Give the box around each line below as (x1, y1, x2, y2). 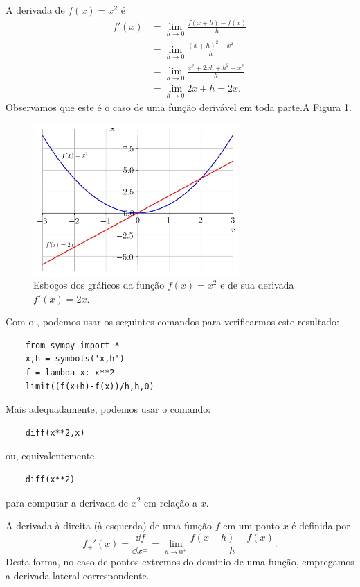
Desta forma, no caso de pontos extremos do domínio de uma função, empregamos (6, 554, 354, 568)
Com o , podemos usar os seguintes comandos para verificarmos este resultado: (6, 314, 339, 329)
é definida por (291, 518, 350, 533)
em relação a (144, 495, 198, 509)
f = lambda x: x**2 (25, 367, 115, 377)
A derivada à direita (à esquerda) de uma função (6, 518, 213, 533)
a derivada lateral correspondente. (6, 568, 150, 582)
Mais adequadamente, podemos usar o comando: (6, 402, 211, 416)
